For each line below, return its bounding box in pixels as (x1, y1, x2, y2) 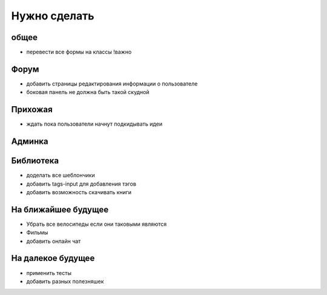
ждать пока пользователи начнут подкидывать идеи (26, 120, 163, 127)
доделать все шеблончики (26, 172, 95, 179)
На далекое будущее (11, 253, 95, 263)
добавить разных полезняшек (26, 277, 104, 285)
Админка (11, 137, 48, 147)
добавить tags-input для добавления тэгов (26, 180, 136, 188)
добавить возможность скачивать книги (26, 188, 131, 195)
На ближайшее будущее (11, 204, 109, 215)
